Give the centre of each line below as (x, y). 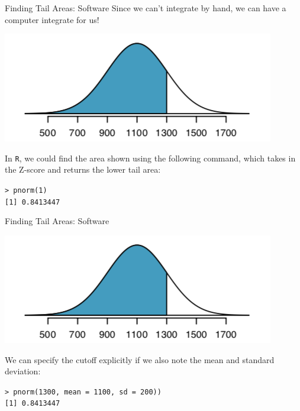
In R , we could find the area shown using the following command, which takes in (150, 158)
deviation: (23, 371)
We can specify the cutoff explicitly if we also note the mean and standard (140, 359)
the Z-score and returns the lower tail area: (83, 169)
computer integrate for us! (52, 19)
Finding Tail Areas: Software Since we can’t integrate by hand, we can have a (146, 8)
